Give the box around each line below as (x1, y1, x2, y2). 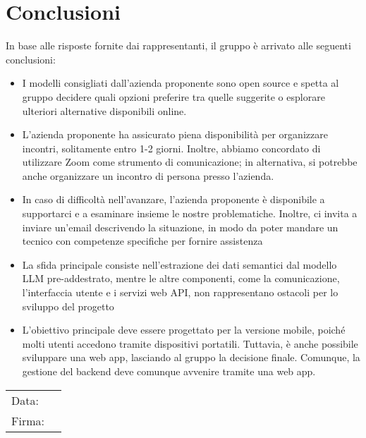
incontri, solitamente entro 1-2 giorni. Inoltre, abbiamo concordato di (22, 140, 321, 155)
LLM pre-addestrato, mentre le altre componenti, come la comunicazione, (22, 271, 340, 286)
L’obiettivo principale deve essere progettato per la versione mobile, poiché (22, 322, 346, 337)
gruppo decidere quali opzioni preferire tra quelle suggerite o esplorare (22, 89, 325, 104)
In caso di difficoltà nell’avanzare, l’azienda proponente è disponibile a (22, 192, 325, 207)
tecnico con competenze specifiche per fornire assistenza (22, 233, 263, 248)
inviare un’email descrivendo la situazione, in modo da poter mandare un (22, 219, 338, 234)
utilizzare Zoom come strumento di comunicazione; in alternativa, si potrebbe (22, 154, 358, 169)
